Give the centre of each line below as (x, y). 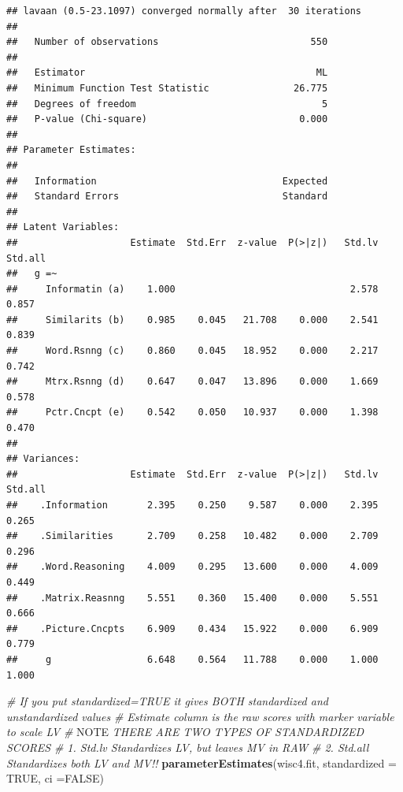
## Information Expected (167, 181)
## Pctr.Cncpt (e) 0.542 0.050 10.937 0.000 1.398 (192, 413)
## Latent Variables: (63, 227)
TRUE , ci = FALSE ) (55, 778)
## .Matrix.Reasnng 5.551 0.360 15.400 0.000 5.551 (192, 598)
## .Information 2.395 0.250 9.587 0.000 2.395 (192, 505)
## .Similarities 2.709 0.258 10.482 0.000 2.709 (192, 536)
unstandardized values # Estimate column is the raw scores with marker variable (200, 716)
